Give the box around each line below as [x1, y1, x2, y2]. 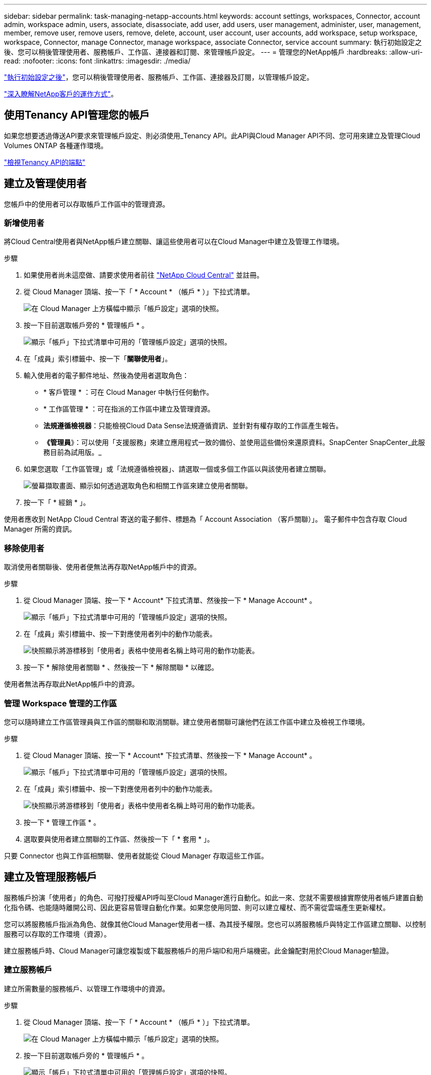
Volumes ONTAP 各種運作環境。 [4, 141, 108, 150]
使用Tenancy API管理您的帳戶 [4, 109, 150, 122]
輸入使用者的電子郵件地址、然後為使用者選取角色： [24, 371, 189, 380]
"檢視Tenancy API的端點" [4, 158, 86, 166]
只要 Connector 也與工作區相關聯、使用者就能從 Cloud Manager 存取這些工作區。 [4, 851, 268, 860]
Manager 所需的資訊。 [4, 525, 76, 534]
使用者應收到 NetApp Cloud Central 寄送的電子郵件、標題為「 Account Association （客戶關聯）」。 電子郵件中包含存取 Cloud [4, 515, 407, 524]
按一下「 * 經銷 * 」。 [24, 498, 90, 507]
